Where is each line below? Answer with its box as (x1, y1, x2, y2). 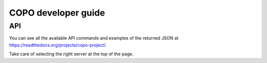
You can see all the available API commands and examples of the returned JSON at (9, 35, 178, 41)
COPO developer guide (9, 7, 105, 18)
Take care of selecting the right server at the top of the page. (9, 51, 133, 57)
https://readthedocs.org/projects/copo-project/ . (9, 42, 107, 48)
